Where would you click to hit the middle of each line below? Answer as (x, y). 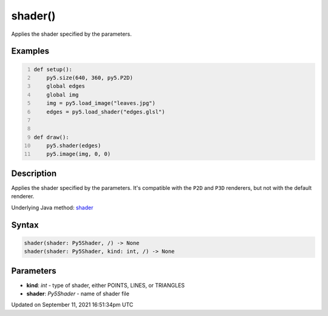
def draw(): (51, 137)
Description (34, 173)
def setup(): (53, 69)
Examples (30, 51)
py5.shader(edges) (74, 146)
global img (63, 95)
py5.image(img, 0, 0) (79, 154)
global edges (66, 86)
